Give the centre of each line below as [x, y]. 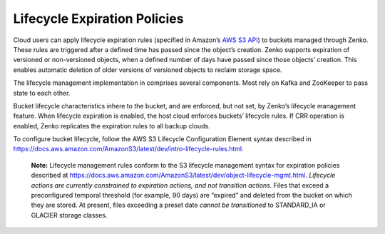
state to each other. [42, 93]
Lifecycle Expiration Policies [98, 19]
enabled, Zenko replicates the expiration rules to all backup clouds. [112, 126]
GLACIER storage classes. [69, 215]
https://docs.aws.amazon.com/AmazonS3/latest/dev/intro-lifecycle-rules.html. [128, 149]
